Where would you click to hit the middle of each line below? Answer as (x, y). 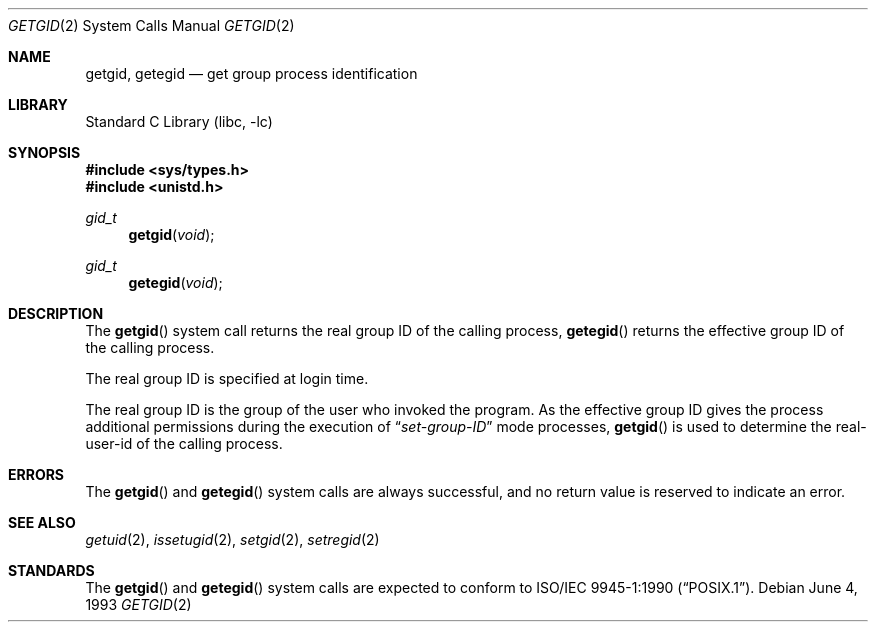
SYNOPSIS (44, 152)
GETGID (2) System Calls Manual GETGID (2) (151, 25)
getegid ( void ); (175, 282)
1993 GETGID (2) (138, 604)
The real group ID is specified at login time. (227, 378)
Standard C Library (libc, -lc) (179, 121)
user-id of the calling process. (184, 443)
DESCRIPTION (56, 313)
